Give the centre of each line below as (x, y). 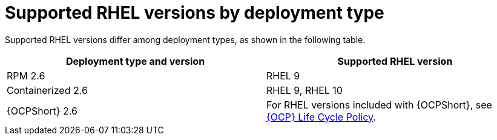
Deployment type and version (135, 61)
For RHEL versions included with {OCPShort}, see (379, 105)
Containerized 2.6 (47, 90)
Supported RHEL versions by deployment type (195, 13)
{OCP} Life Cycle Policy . (321, 117)
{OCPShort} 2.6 (42, 111)
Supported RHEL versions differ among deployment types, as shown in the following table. (185, 39)
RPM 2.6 (26, 75)
